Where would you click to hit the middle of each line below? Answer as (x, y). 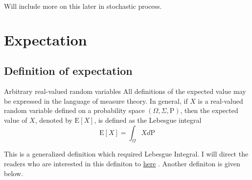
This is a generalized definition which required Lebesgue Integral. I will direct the (126, 154)
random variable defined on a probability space (74, 110)
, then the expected (209, 110)
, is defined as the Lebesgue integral (148, 120)
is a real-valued (220, 101)
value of (16, 120)
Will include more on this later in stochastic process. (83, 6)
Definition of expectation (68, 71)
